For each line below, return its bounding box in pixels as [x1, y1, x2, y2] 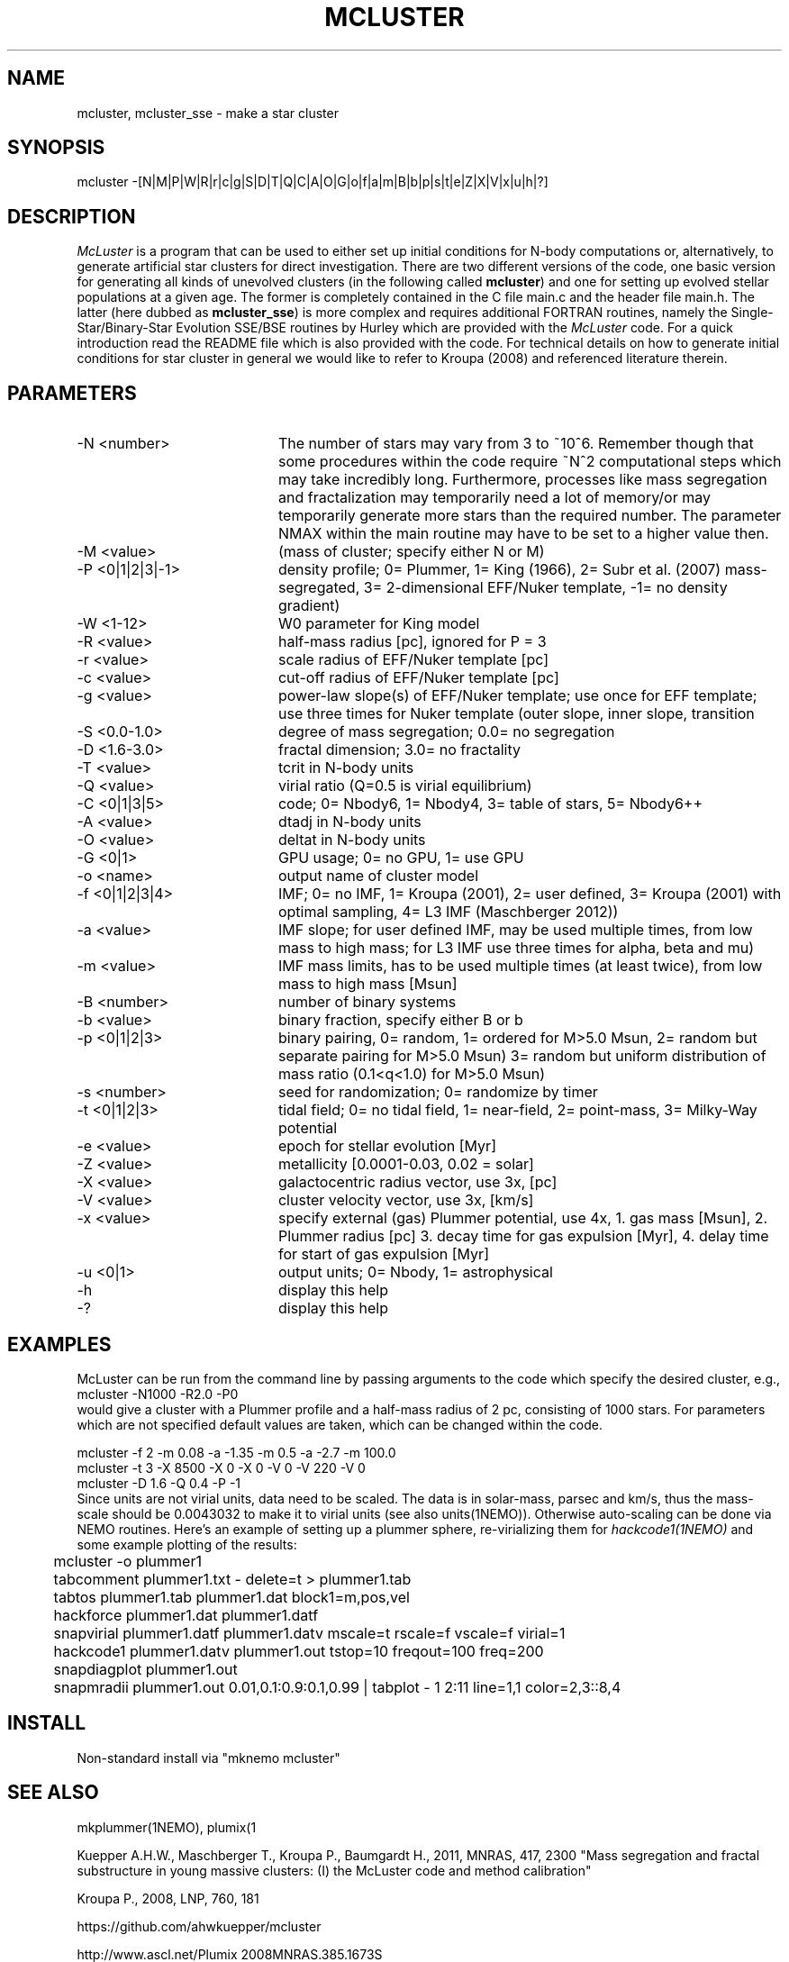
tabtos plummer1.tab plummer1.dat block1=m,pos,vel [53, 1587, 410, 1606]
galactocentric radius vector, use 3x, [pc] [277, 1173, 558, 1192]
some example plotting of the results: [77, 1536, 297, 1552]
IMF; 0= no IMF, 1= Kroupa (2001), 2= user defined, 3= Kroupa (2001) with [277, 885, 782, 904]
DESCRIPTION [7, 204, 136, 228]
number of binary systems [277, 993, 457, 1012]
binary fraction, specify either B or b [277, 1011, 523, 1030]
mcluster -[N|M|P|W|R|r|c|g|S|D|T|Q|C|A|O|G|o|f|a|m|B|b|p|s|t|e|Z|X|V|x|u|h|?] [77, 174, 549, 190]
